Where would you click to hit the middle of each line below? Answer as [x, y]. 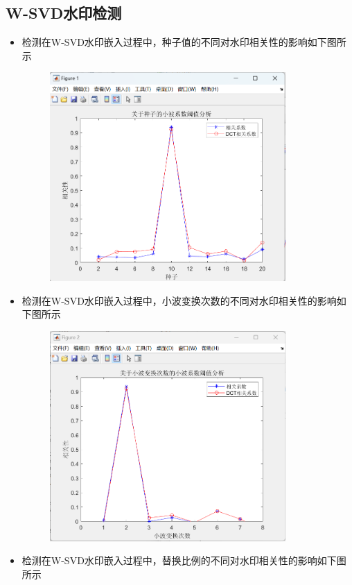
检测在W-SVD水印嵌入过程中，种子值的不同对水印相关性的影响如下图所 [184, 42]
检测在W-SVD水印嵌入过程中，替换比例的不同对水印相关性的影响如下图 [184, 560]
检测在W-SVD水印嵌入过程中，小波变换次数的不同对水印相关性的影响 [179, 300]
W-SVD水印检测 [64, 13]
